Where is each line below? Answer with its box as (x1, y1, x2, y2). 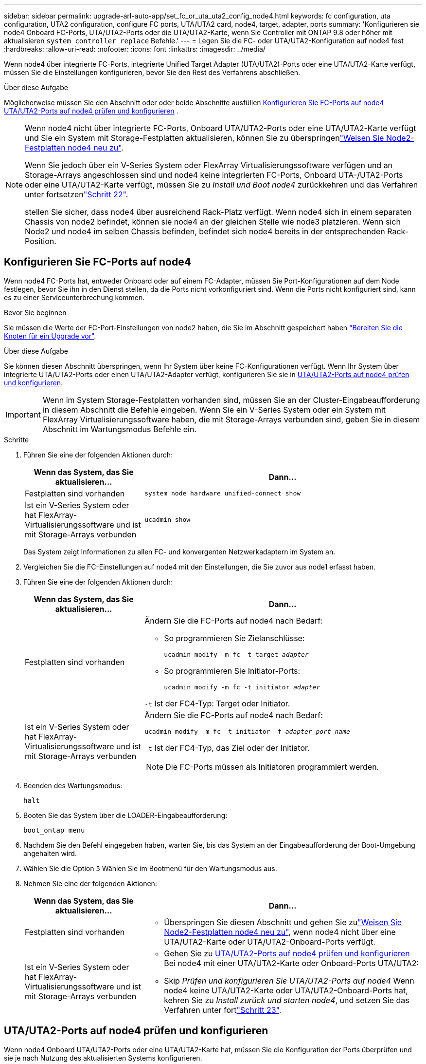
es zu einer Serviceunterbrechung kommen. (4, 293, 145, 302)
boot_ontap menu (23, 826, 85, 834)
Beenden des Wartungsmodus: (23, 781, 123, 790)
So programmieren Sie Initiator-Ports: (164, 665, 301, 676)
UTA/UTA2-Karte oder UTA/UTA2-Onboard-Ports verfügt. (164, 936, 375, 947)
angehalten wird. (23, 849, 77, 857)
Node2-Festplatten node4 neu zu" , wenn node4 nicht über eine (164, 927, 396, 937)
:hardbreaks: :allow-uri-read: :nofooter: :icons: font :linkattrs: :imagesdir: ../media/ (4, 45, 266, 53)
